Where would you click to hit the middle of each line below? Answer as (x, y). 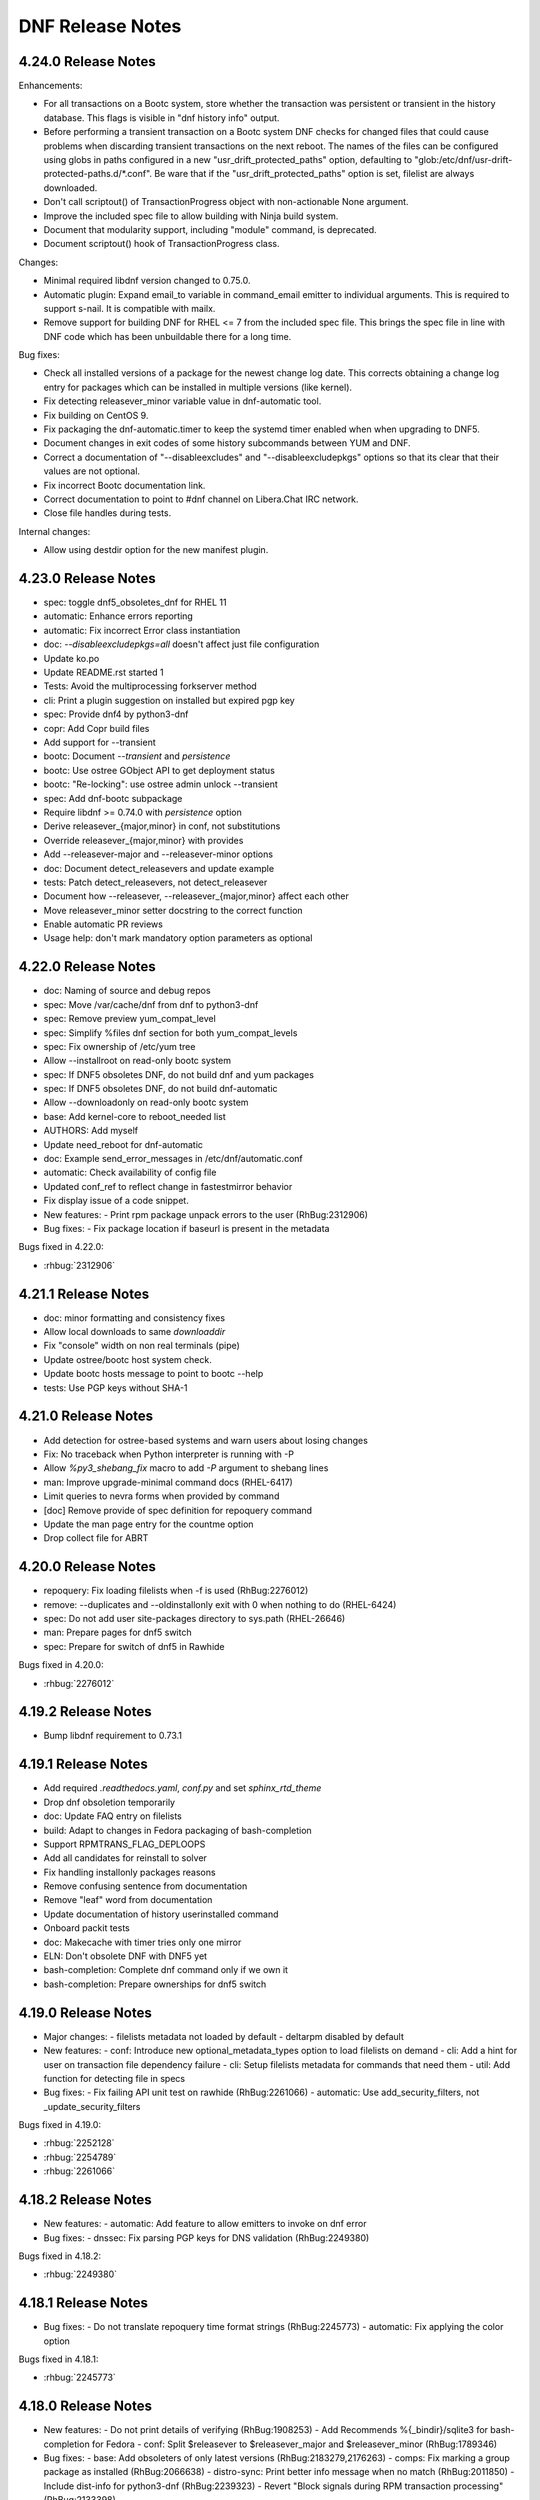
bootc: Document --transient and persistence (137, 756)
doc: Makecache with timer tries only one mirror (142, 1942)
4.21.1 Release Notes (84, 1293)
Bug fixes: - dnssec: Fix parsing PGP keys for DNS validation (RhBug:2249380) (206, 2237)
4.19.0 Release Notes (85, 2012)
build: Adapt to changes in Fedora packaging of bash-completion (177, 1830)
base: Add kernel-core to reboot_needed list (135, 1116)
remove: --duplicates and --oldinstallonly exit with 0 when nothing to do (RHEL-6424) (220, 1604)
